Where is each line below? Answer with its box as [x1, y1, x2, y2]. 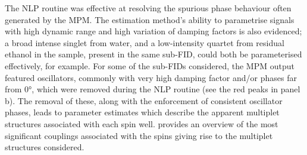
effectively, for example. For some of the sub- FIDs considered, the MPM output [5, 59, 295, 72]
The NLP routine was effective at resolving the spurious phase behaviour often [5, 2, 292, 14]
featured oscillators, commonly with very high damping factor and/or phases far [5, 71, 297, 83]
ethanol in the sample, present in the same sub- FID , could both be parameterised [5, 48, 302, 60]
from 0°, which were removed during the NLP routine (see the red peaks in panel [5, 83, 300, 95]
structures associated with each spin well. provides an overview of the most [5, 117, 278, 130]
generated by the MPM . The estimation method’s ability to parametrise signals [5, 13, 295, 25]
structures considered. [5, 141, 84, 153]
